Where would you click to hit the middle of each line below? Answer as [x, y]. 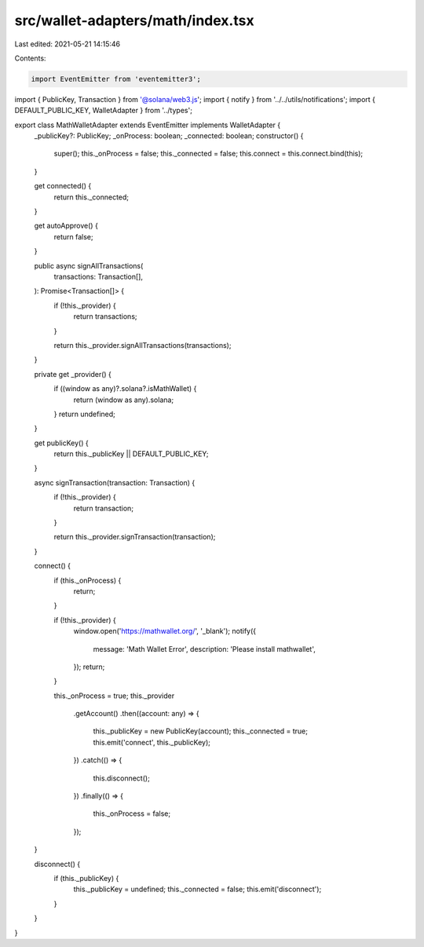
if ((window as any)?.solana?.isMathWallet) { [125, 389]
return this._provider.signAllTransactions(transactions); [143, 345]
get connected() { [63, 186]
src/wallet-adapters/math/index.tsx [134, 20]
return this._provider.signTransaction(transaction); [135, 537]
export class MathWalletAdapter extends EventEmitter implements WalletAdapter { [148, 125]
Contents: [30, 58]
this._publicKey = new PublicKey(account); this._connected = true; [200, 731]
